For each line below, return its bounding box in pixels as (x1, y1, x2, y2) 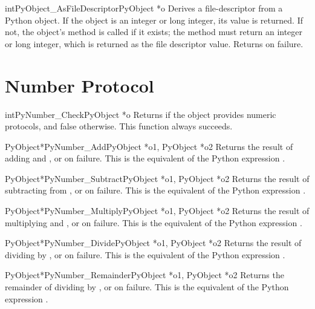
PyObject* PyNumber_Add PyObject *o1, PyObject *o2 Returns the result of (5, 140, 293, 152)
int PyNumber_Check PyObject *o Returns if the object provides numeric (5, 108, 276, 120)
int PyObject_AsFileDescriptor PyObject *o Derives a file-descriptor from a (5, 2, 283, 14)
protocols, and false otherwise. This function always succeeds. (5, 120, 233, 132)
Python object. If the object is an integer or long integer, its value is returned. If (5, 13, 303, 26)
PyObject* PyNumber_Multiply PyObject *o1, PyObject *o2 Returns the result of (5, 204, 310, 217)
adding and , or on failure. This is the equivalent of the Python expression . (5, 152, 285, 164)
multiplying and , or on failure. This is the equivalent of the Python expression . (5, 216, 302, 229)
